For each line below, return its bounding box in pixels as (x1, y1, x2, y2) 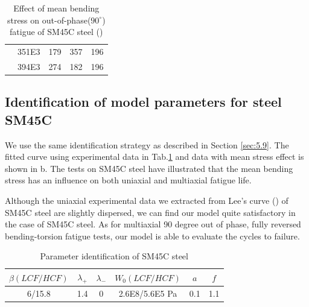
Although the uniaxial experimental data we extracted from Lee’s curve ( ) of (5, 194, 288, 206)
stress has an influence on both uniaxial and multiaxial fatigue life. (5, 174, 252, 186)
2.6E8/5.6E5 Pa (118, 286, 177, 299)
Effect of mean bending (13, 2, 100, 14)
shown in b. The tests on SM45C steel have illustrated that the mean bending (5, 162, 293, 174)
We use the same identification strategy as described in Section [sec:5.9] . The (5, 138, 289, 151)
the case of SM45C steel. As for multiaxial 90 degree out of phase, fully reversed (5, 218, 301, 230)
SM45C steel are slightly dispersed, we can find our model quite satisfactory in (5, 206, 296, 218)
